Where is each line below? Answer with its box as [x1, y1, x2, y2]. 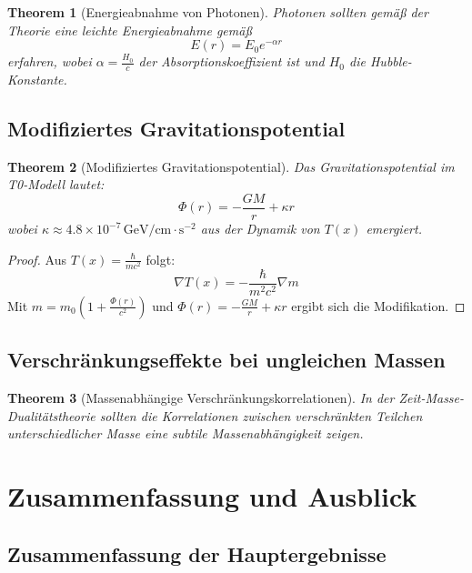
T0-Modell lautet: [7, 175, 105, 194]
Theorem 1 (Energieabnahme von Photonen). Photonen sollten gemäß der [7, 3, 428, 21]
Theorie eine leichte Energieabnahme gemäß [7, 20, 252, 39]
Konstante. [7, 70, 67, 89]
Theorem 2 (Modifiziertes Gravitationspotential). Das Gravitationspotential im [7, 156, 455, 176]
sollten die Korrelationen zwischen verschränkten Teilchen [99, 406, 423, 425]
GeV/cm [123, 224, 172, 237]
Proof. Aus [7, 249, 66, 268]
